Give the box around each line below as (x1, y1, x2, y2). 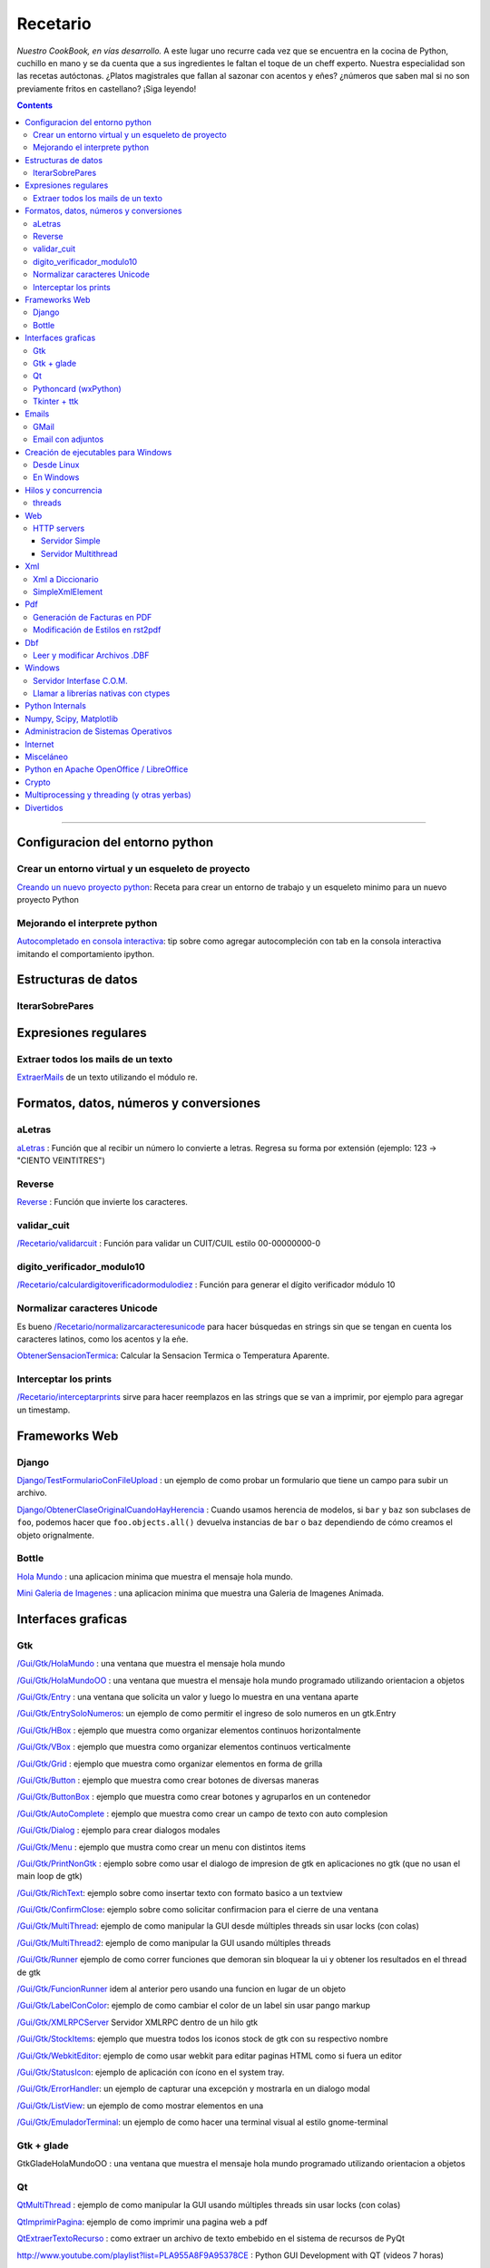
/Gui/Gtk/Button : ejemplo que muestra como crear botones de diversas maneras (16, 1774, 319, 1785)
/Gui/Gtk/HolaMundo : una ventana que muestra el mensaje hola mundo (16, 1658, 286, 1669)
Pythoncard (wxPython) (33, 383, 122, 394)
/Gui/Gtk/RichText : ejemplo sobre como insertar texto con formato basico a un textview (16, 1887, 343, 1898)
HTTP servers (33, 523, 85, 533)
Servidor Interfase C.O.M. (33, 675, 128, 686)
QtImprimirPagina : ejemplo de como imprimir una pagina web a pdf (16, 2216, 268, 2227)
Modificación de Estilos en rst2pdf (33, 624, 162, 635)
